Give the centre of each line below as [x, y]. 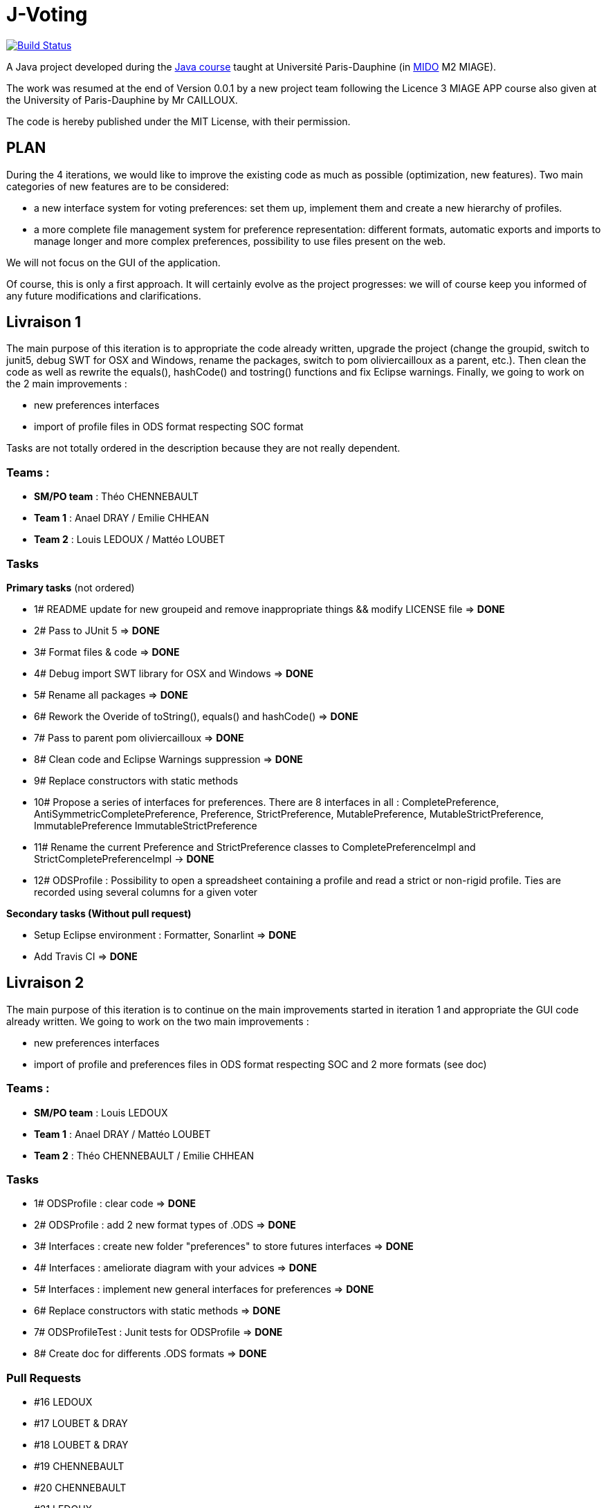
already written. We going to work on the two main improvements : [158, 1021]
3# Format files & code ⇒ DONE [107, 652]
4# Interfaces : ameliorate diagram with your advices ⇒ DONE [175, 1268]
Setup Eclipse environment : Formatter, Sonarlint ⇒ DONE [165, 935]
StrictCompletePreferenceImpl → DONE [124, 858]
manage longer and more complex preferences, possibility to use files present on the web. [240, 241]
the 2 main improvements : [67, 384]
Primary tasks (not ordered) [71, 587]
